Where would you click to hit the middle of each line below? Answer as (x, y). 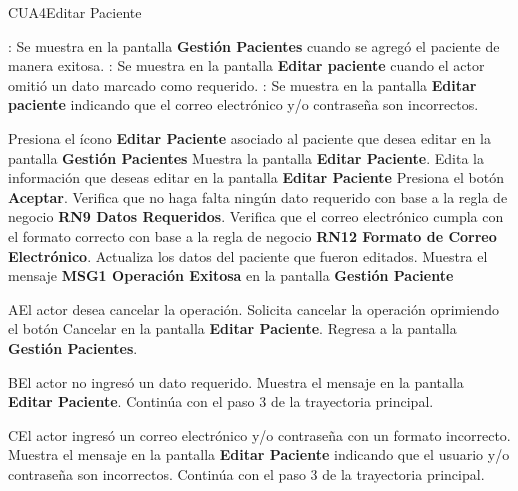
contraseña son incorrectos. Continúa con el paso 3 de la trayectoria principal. (246, 473)
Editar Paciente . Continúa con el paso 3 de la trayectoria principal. (221, 401)
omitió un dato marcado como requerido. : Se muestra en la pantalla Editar (242, 84)
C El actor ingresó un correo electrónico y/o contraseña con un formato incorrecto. (259, 434)
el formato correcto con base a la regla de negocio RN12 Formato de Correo (252, 235)
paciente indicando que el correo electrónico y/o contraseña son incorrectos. (243, 104)
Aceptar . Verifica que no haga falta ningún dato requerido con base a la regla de (258, 196)
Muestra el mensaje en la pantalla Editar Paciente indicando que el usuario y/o (259, 454)
